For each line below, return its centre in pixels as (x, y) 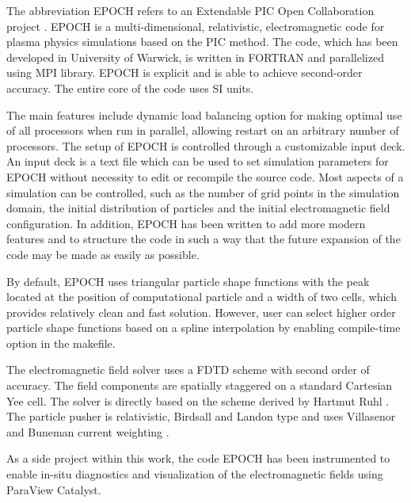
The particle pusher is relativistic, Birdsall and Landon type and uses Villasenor (201, 416)
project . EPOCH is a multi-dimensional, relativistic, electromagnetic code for (196, 26)
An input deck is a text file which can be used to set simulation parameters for (198, 161)
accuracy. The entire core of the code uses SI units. (130, 88)
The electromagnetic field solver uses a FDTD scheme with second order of (188, 370)
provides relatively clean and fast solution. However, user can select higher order (201, 312)
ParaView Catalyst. (54, 489)
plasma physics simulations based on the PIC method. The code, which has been (202, 42)
